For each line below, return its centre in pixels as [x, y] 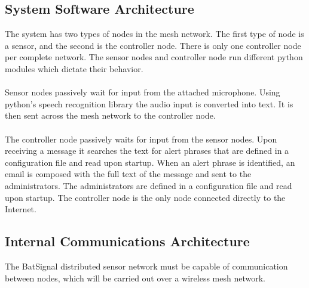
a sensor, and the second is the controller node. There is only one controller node [153, 45]
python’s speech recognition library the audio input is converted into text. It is [149, 103]
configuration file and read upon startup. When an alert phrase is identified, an [150, 162]
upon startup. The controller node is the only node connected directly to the [145, 197]
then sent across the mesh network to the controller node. [110, 115]
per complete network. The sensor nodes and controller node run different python [154, 57]
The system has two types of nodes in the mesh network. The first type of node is [154, 34]
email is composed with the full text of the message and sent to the [128, 174]
